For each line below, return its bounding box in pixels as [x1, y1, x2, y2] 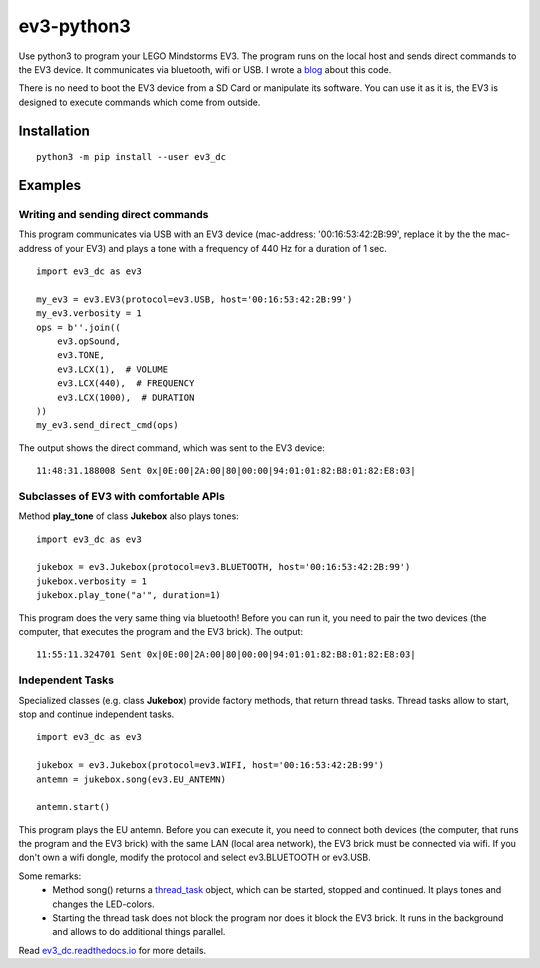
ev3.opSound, [56, 336, 121, 347]
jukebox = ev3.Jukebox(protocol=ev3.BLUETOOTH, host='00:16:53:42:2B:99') [36, 561, 411, 573]
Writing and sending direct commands [18, 207, 209, 221]
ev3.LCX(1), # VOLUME [56, 363, 169, 375]
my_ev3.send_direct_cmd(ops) [36, 420, 179, 431]
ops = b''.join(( [36, 321, 121, 333]
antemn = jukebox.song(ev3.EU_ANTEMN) [36, 773, 227, 785]
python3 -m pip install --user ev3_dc [36, 151, 227, 163]
